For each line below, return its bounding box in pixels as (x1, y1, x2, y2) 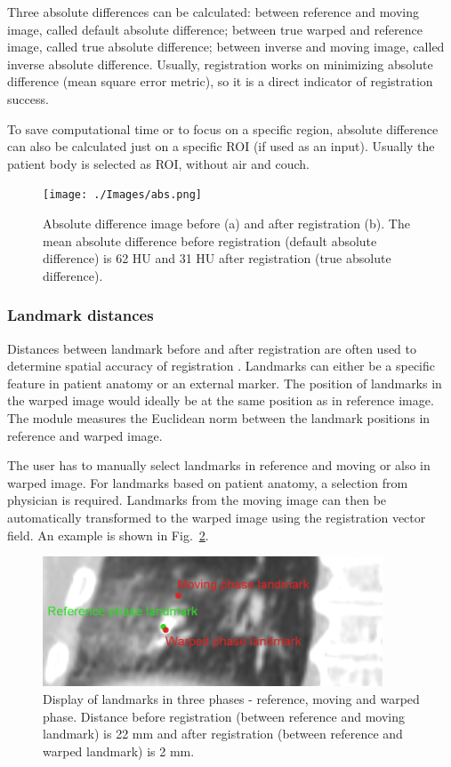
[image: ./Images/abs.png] (43, 188, 202, 202)
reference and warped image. (7, 426, 163, 444)
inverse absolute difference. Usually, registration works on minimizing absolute (7, 54, 433, 73)
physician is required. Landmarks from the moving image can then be (7, 491, 387, 509)
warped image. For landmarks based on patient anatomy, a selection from (7, 473, 408, 491)
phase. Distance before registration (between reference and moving (43, 707, 405, 725)
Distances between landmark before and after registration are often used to (7, 339, 417, 357)
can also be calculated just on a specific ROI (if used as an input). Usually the (7, 137, 435, 156)
